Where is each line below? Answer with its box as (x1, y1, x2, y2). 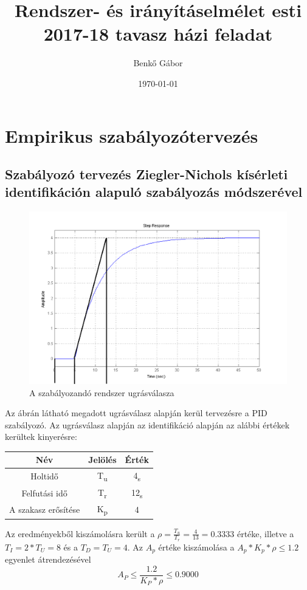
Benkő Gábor (133, 57, 183, 69)
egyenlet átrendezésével (5, 553, 91, 566)
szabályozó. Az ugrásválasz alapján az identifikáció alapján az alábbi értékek (5, 418, 290, 431)
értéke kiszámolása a (158, 540, 235, 553)
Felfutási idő (21, 486, 67, 499)
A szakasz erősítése (9, 503, 80, 516)
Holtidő (30, 470, 58, 482)
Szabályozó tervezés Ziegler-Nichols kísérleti (5, 165, 288, 184)
